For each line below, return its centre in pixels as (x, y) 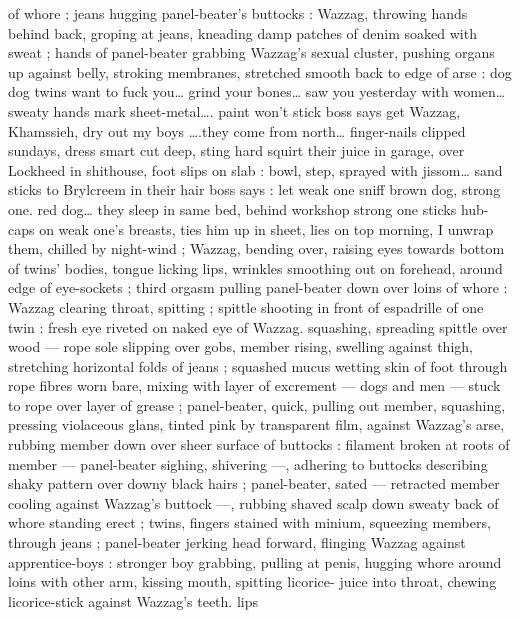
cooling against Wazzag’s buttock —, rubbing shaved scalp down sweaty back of (253, 502)
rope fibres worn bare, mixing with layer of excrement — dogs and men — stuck (254, 385)
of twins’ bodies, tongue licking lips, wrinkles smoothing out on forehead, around (255, 267)
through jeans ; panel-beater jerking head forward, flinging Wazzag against (237, 542)
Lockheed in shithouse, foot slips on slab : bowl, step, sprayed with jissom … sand (255, 169)
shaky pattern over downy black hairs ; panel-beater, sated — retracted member (254, 483)
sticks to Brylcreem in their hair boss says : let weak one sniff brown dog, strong (254, 189)
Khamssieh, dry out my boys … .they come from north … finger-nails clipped (237, 130)
